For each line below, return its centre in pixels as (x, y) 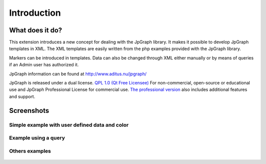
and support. (22, 96)
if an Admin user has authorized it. (44, 65)
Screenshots (29, 110)
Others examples (30, 151)
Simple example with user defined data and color (69, 125)
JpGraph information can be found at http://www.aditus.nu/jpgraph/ (78, 74)
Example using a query (37, 138)
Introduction (35, 13)
